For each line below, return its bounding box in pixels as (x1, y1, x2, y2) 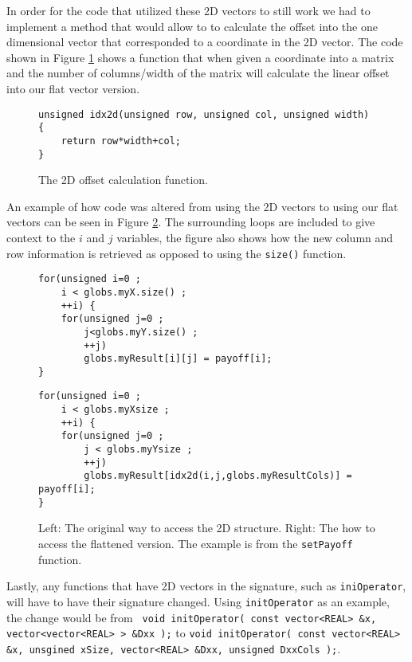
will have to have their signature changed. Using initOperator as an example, (6, 593, 390, 609)
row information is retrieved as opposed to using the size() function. (6, 245, 347, 261)
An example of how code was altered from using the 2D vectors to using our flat (6, 198, 398, 214)
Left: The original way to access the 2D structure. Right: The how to (38, 519, 375, 536)
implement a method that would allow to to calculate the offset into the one (6, 18, 378, 34)
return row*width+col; (61, 135, 181, 147)
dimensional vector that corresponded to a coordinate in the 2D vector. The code (6, 33, 403, 50)
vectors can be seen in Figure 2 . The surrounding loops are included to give (6, 213, 375, 230)
